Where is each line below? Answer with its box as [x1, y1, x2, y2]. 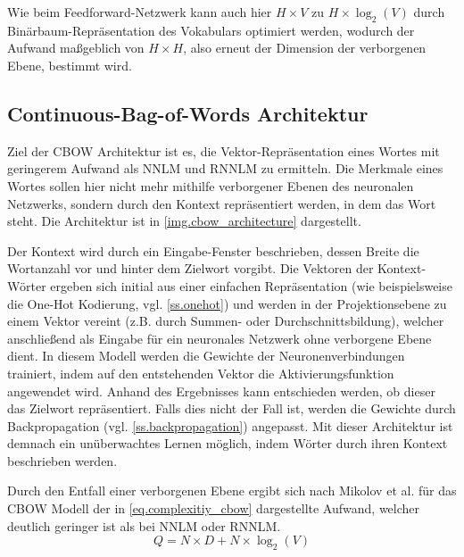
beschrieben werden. [7, 451, 118, 470]
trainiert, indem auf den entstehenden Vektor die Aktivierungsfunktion [7, 363, 394, 382]
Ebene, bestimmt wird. [7, 55, 132, 74]
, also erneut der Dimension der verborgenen [183, 38, 427, 57]
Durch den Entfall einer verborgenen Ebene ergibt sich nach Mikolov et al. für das [7, 481, 457, 500]
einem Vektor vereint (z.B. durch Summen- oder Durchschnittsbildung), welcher [7, 312, 444, 330]
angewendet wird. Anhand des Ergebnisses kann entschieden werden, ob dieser [7, 381, 435, 400]
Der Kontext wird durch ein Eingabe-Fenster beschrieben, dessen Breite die [7, 241, 419, 260]
